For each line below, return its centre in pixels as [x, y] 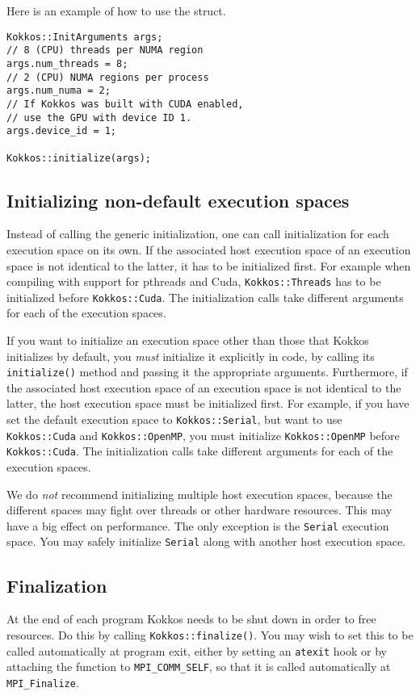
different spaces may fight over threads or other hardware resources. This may [199, 510]
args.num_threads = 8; [67, 63]
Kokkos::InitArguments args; [85, 37]
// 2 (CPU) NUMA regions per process [108, 77]
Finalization [57, 585]
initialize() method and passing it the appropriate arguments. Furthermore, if [207, 372]
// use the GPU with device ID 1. [99, 117]
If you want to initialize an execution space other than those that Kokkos [188, 340]
